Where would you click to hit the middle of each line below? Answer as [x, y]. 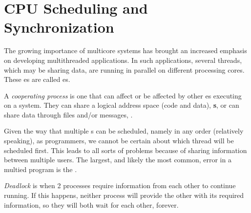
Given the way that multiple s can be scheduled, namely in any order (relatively [124, 131]
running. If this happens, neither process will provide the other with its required [124, 195]
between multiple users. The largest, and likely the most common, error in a [118, 160]
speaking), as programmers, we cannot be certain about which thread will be [119, 141]
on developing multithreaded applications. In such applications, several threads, [123, 60]
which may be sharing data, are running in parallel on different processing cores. [124, 69]
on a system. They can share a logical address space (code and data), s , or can [122, 105]
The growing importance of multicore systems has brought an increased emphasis [125, 50]
